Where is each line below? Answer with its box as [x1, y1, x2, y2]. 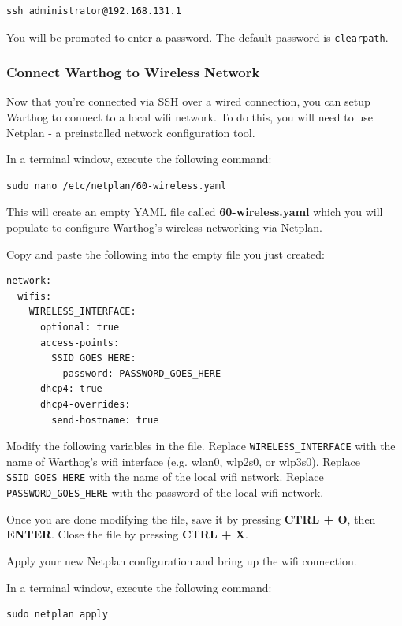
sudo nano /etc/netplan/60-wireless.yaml [6, 180, 227, 192]
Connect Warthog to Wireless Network [6, 62, 260, 82]
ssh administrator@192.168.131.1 [6, 6, 181, 17]
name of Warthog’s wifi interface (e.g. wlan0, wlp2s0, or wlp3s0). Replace [6, 453, 360, 469]
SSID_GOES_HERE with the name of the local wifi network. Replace [6, 468, 324, 485]
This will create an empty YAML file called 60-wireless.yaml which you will [6, 203, 383, 220]
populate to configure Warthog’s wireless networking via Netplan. [6, 219, 322, 236]
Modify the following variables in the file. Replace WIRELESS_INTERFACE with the [6, 438, 396, 454]
